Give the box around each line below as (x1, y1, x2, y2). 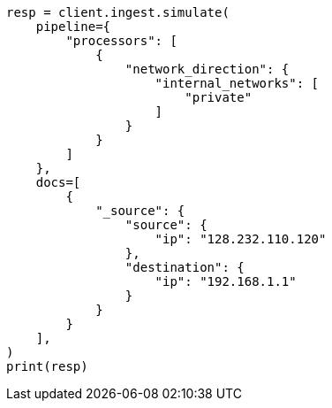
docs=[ (35, 175, 81, 189)
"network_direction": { (124, 62, 290, 76)
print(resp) (6, 359, 88, 373)
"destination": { (124, 260, 245, 274)
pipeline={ (35, 19, 111, 34)
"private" (185, 90, 253, 104)
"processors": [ (65, 34, 177, 48)
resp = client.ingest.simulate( (6, 5, 230, 19)
